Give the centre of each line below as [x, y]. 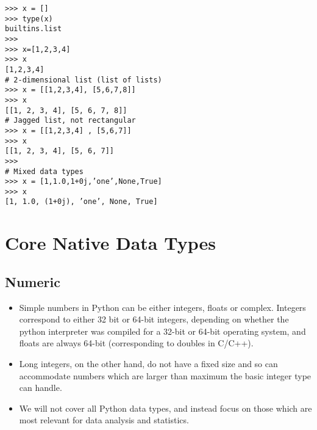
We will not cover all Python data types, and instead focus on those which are [166, 408]
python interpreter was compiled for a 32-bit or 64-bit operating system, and [162, 331]
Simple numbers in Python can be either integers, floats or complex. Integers [162, 307]
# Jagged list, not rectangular [70, 121]
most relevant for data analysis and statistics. [104, 420]
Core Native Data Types [110, 243]
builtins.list [34, 29]
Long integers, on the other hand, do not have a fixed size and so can [148, 364]
